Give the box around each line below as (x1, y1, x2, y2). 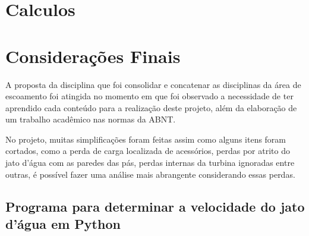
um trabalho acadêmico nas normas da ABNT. (5, 113, 176, 125)
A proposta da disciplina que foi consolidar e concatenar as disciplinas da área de (5, 78, 301, 90)
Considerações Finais (5, 43, 181, 68)
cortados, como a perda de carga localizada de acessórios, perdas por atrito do (5, 144, 290, 157)
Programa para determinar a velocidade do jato (5, 197, 305, 215)
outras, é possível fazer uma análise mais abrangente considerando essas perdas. (5, 168, 295, 180)
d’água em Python (5, 215, 121, 233)
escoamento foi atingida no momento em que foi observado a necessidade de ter (5, 90, 294, 102)
